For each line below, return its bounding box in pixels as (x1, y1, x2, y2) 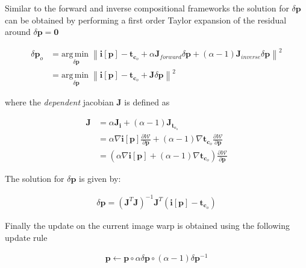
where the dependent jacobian (5, 96, 114, 108)
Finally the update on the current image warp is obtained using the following (5, 219, 290, 231)
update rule (5, 231, 48, 243)
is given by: (79, 172, 121, 184)
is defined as (124, 96, 170, 108)
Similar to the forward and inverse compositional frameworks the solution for (5, 2, 289, 14)
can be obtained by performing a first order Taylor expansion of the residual (5, 13, 287, 26)
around (5, 25, 31, 38)
